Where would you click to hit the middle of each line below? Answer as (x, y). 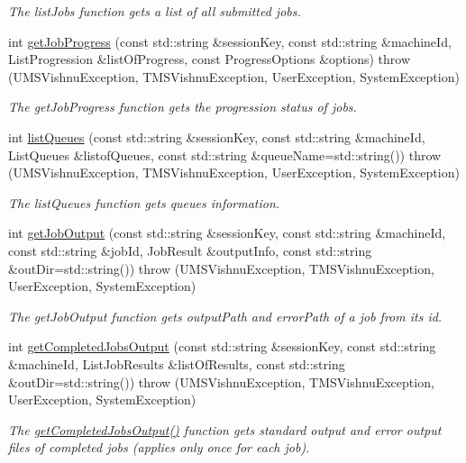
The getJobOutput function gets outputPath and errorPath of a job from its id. (225, 316)
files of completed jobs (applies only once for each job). (159, 447)
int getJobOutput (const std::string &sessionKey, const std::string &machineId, (227, 233)
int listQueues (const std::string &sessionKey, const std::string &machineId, (217, 136)
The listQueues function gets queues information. (144, 202)
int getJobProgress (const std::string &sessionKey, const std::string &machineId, (230, 41)
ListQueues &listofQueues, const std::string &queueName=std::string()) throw (225, 154)
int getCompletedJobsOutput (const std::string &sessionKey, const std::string (222, 346)
